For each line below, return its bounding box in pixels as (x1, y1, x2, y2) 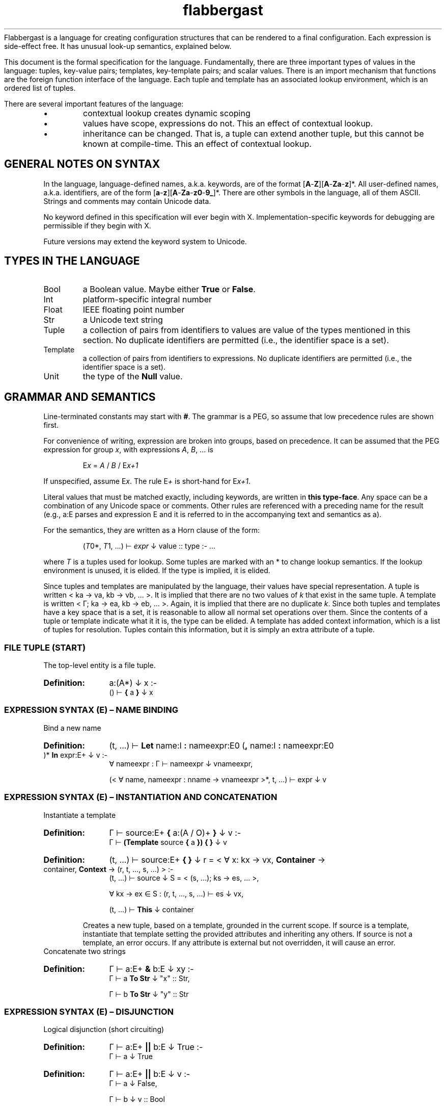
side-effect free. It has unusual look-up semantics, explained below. (4, 41, 232, 50)
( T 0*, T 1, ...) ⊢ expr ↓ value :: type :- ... (82, 542, 215, 551)
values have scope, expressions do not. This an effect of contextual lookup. (83, 118, 373, 128)
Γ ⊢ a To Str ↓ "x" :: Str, (109, 973, 190, 983)
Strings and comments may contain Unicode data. (43, 196, 211, 205)
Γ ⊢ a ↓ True (109, 1052, 153, 1061)
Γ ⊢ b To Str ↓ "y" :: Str (109, 989, 189, 998)
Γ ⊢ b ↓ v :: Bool (109, 1095, 165, 1104)
